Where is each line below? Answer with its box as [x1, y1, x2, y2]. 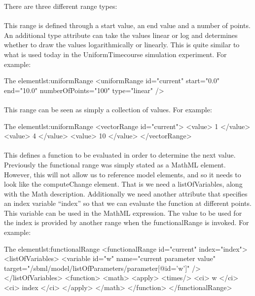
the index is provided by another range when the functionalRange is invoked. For [4, 217, 249, 228]
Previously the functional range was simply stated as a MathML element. [4, 159, 226, 169]
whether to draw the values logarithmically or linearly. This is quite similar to [4, 39, 240, 50]
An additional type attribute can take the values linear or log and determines [4, 30, 238, 40]
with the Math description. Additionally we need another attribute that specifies [4, 188, 248, 198]
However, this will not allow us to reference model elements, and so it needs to [4, 169, 241, 179]
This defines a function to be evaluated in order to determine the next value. [4, 150, 236, 160]
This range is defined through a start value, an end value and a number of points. [4, 20, 251, 31]
